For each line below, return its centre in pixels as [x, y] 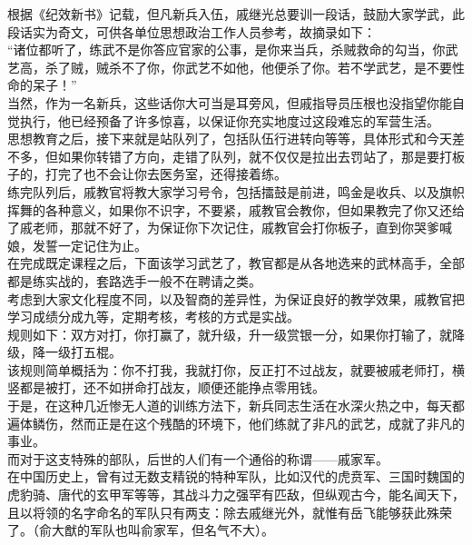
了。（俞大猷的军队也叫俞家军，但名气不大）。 [141, 530]
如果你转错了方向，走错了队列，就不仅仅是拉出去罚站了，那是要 [248, 156]
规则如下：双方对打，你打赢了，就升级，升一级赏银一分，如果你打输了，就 [230, 334]
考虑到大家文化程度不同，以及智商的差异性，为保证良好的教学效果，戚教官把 [236, 298]
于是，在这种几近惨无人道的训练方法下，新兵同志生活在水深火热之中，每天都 [236, 406]
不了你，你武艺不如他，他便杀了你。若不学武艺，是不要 [286, 67]
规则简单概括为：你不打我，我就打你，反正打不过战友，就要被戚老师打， [236, 369]
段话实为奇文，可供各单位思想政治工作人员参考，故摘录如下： [192, 31]
